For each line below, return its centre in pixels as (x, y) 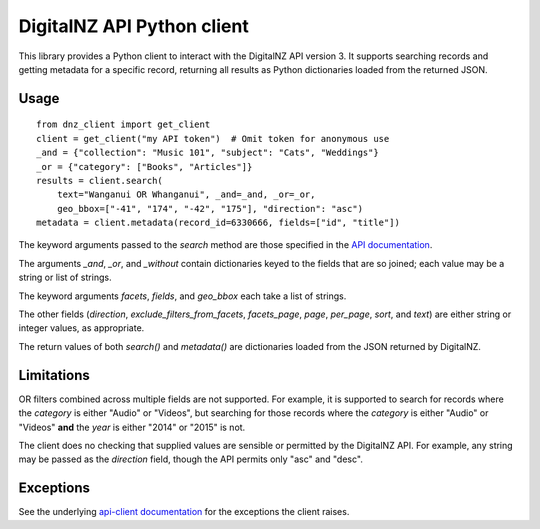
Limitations (54, 375)
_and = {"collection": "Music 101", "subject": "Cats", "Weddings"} (207, 153)
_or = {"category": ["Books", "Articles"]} (144, 166)
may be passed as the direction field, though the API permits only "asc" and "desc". (191, 459)
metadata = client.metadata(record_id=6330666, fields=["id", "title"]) (218, 223)
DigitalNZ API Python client (133, 26)
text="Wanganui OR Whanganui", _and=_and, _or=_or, (186, 194)
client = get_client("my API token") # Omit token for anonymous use (213, 138)
